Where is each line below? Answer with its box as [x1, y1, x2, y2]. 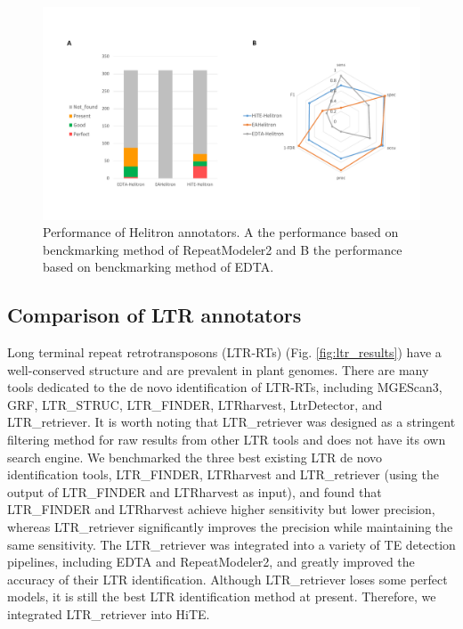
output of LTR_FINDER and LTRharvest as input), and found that [7, 482, 382, 501]
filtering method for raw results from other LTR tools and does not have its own [7, 430, 446, 449]
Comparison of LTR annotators [7, 301, 302, 329]
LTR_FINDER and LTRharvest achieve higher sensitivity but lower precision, [7, 500, 435, 519]
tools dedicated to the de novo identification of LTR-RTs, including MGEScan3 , [7, 378, 443, 396]
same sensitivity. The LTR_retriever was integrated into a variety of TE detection [7, 535, 456, 553]
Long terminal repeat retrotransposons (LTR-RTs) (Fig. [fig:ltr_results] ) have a [7, 343, 442, 362]
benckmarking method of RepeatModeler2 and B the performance [43, 240, 402, 258]
